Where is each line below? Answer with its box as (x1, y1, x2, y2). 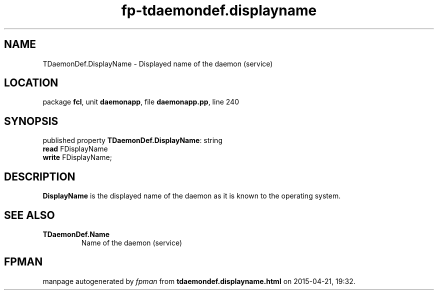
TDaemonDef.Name (42, 229, 110, 238)
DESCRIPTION (4, 170, 75, 183)
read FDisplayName (42, 144, 108, 153)
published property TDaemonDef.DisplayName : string (42, 136, 222, 145)
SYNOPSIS (4, 114, 58, 127)
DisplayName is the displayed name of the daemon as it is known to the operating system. (42, 191, 341, 200)
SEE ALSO (4, 208, 55, 221)
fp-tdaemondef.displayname (121, 2, 317, 19)
